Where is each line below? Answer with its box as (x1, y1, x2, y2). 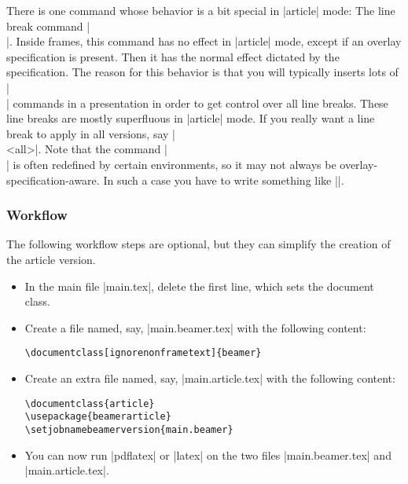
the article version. (6, 251, 96, 267)
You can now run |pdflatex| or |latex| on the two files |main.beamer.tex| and (24, 446, 391, 463)
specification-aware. (6, 171, 100, 188)
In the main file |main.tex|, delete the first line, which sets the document (24, 277, 374, 294)
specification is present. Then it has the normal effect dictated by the (6, 48, 340, 64)
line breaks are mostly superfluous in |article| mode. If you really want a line (6, 110, 375, 126)
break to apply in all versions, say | (6, 125, 175, 141)
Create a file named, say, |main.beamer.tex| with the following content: (24, 319, 366, 335)
